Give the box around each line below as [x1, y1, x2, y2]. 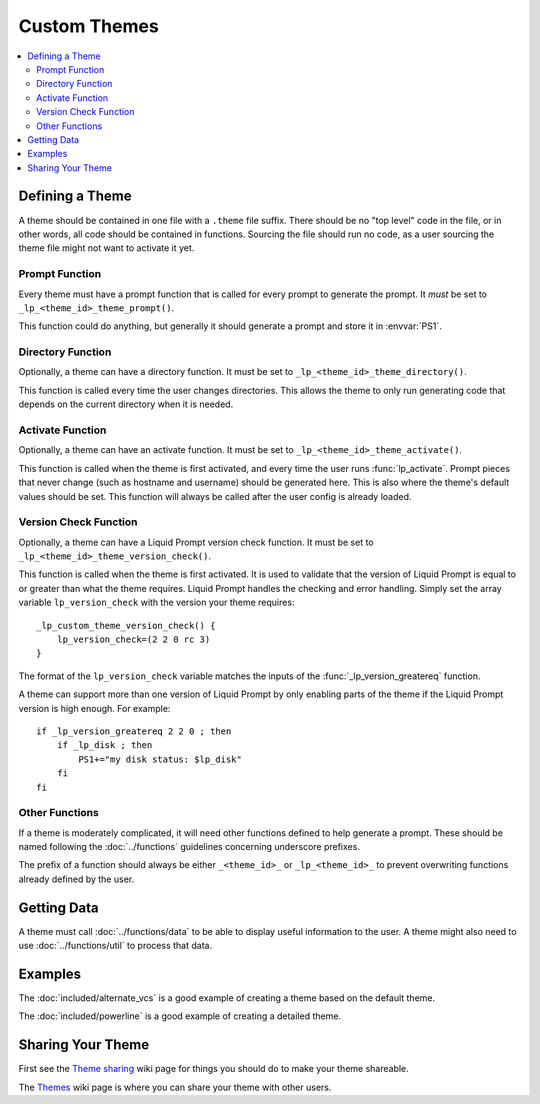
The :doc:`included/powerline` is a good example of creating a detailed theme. [18, 1010, 342, 1022]
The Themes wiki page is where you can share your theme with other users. [18, 1081, 332, 1093]
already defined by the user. [18, 873, 135, 885]
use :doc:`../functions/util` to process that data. [18, 940, 213, 952]
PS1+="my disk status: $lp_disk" [78, 753, 242, 765]
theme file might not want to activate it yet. [18, 242, 195, 254]
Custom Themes [18, 15, 159, 37]
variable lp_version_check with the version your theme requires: [18, 596, 295, 609]
